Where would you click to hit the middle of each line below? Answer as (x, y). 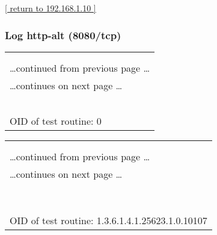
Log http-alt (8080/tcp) (63, 35)
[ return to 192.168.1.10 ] (50, 8)
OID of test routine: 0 (56, 121)
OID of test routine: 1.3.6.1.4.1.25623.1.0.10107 (108, 220)
